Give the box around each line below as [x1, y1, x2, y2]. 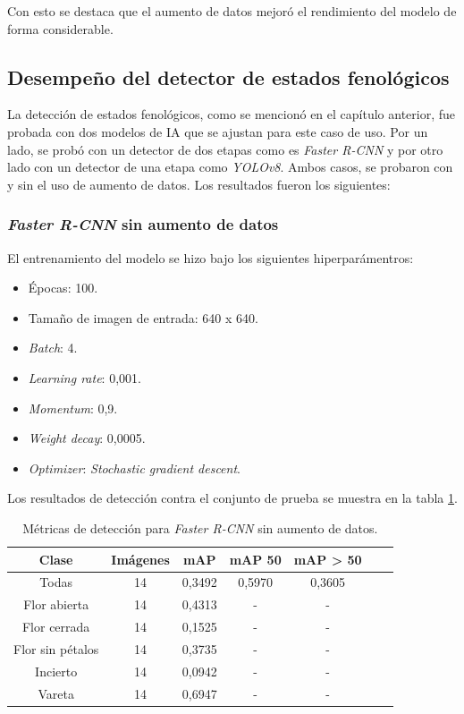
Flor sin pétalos [13, 639, 99, 658]
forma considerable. [7, 19, 114, 38]
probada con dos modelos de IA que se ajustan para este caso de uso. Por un [7, 122, 428, 140]
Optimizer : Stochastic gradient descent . [28, 458, 240, 477]
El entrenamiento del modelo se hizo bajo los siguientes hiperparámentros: [7, 248, 414, 267]
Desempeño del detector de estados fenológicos [7, 63, 450, 90]
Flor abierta [23, 595, 89, 614]
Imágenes [111, 549, 170, 568]
